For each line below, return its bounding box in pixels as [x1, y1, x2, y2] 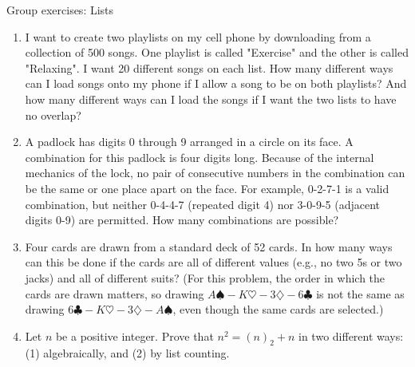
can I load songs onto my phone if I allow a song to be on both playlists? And [25, 75, 407, 92]
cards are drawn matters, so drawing [25, 285, 204, 302]
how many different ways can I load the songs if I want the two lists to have [25, 90, 397, 107]
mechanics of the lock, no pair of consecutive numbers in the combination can [25, 164, 405, 181]
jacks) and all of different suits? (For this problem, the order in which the [25, 269, 385, 286]
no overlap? [25, 106, 81, 123]
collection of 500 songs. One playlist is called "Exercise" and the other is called [25, 44, 409, 61]
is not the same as [316, 285, 405, 302]
